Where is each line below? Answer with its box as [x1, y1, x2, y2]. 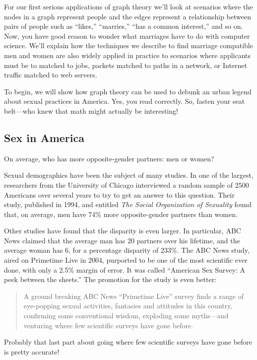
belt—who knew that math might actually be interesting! [4, 105, 178, 116]
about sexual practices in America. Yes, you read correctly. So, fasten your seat [4, 96, 245, 106]
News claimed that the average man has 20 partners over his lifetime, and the [4, 235, 240, 245]
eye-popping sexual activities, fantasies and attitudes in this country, [23, 300, 233, 311]
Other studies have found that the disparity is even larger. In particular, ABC [4, 225, 241, 236]
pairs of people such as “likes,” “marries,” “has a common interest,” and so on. [4, 21, 243, 31]
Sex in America [4, 130, 84, 145]
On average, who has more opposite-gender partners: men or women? [4, 153, 214, 163]
